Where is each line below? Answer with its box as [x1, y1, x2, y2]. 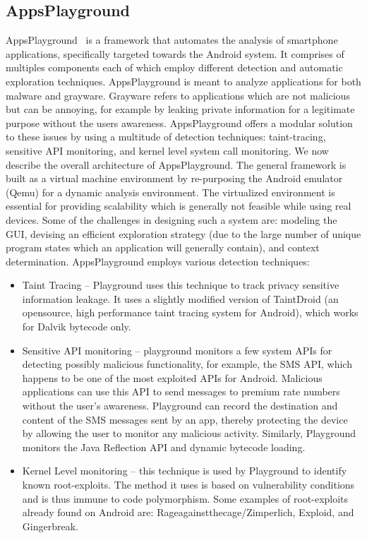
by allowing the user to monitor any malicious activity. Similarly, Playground [22, 426, 356, 441]
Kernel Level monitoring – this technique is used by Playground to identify [22, 463, 347, 478]
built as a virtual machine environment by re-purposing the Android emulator [6, 171, 343, 186]
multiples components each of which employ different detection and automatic [6, 60, 343, 75]
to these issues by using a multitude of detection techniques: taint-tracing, [6, 129, 326, 144]
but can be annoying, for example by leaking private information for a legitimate [6, 102, 355, 116]
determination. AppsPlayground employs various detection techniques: [6, 253, 310, 268]
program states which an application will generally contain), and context [6, 240, 320, 255]
